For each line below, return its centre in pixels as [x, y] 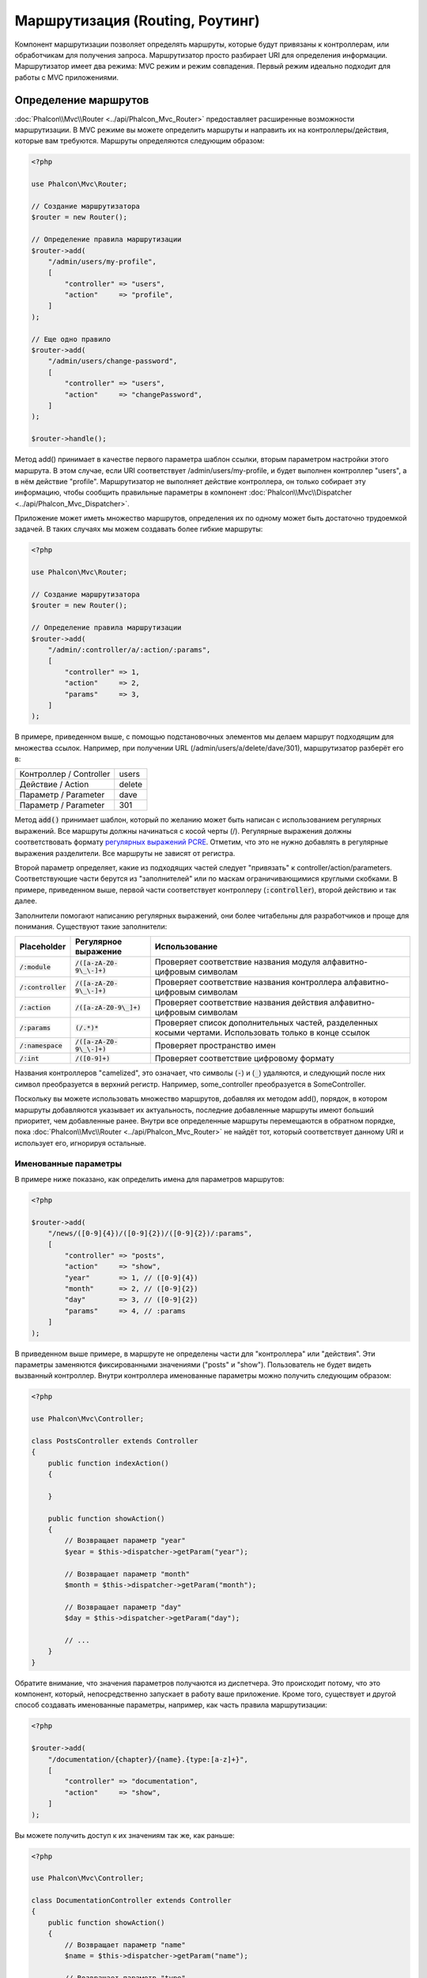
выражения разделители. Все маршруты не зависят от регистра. [125, 853]
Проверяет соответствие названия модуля [238, 962]
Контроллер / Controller [65, 774]
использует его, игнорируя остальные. [80, 1142]
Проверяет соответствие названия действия [241, 1002]
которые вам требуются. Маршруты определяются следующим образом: [140, 141]
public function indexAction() [108, 1463]
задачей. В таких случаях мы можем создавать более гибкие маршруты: [139, 529]
